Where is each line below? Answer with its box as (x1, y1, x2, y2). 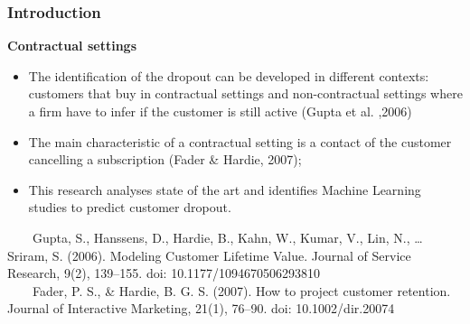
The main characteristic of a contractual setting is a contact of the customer (28, 132, 452, 151)
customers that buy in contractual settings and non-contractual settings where (28, 84, 463, 103)
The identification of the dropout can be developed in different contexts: (28, 66, 429, 85)
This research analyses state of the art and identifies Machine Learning (28, 180, 421, 199)
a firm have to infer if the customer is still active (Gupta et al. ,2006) (28, 102, 412, 120)
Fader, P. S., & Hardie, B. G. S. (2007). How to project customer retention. (32, 281, 451, 300)
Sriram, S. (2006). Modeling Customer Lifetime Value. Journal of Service (7, 245, 411, 264)
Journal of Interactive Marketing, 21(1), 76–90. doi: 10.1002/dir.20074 (7, 299, 395, 318)
